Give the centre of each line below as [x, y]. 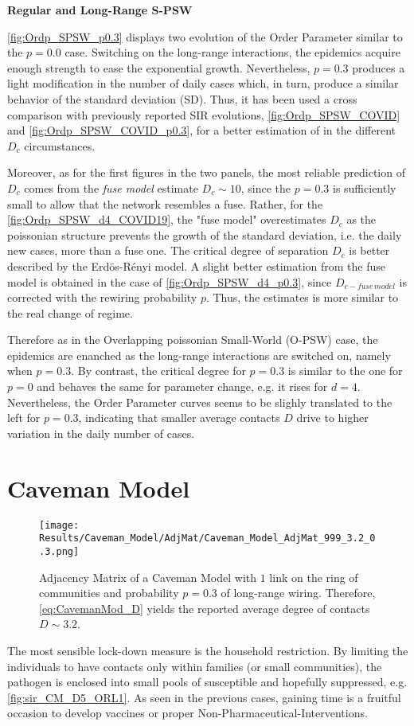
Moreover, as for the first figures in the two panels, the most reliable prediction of [206, 172]
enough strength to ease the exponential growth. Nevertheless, [159, 67]
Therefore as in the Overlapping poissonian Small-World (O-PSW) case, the [193, 340]
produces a [379, 67]
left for [24, 418]
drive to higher [332, 418]
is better [369, 250]
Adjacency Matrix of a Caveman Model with [148, 577]
